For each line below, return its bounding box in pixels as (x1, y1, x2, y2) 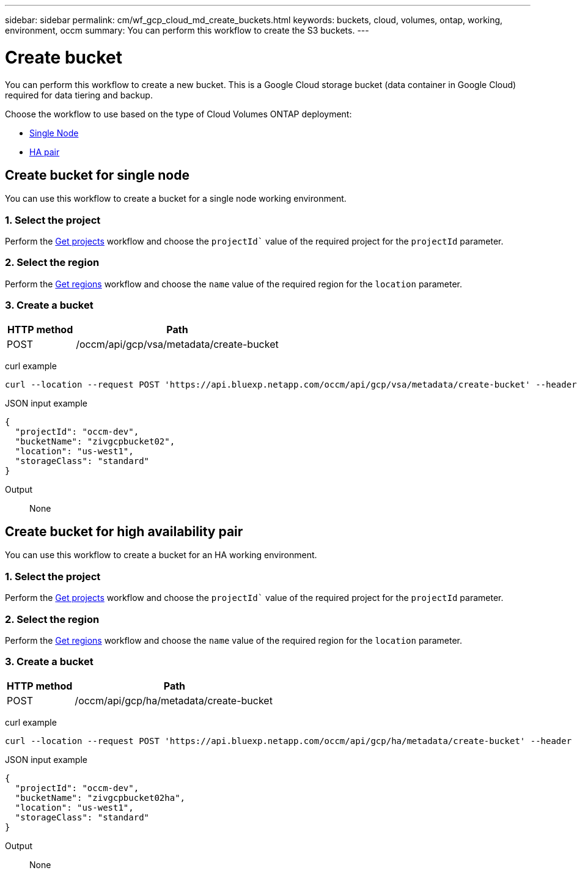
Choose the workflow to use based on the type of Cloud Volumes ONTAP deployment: (5, 108, 352, 119)
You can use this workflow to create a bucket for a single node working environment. (5, 193, 347, 204)
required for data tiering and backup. (5, 89, 153, 100)
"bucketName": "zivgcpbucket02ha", (15, 792, 186, 803)
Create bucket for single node (5, 167, 189, 183)
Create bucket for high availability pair (5, 524, 243, 540)
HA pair (29, 146, 60, 157)
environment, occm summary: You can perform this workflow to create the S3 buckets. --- (5, 25, 369, 35)
